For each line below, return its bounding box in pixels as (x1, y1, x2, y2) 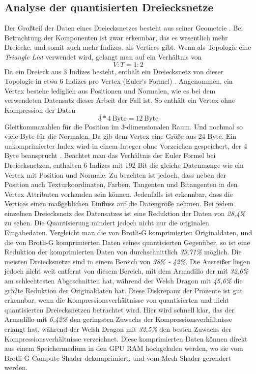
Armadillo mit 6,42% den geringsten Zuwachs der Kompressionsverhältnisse (4, 314, 232, 324)
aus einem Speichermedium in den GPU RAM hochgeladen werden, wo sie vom (4, 343, 243, 353)
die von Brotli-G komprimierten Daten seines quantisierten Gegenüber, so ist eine (4, 237, 250, 247)
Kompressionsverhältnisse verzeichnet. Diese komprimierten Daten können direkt (4, 333, 248, 343)
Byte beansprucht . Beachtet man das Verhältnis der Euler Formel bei (4, 150, 216, 160)
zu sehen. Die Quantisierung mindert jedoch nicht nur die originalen (4, 218, 209, 228)
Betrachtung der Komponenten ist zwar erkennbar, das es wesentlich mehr (4, 32, 228, 42)
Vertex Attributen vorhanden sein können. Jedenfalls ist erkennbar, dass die (4, 188, 233, 199)
